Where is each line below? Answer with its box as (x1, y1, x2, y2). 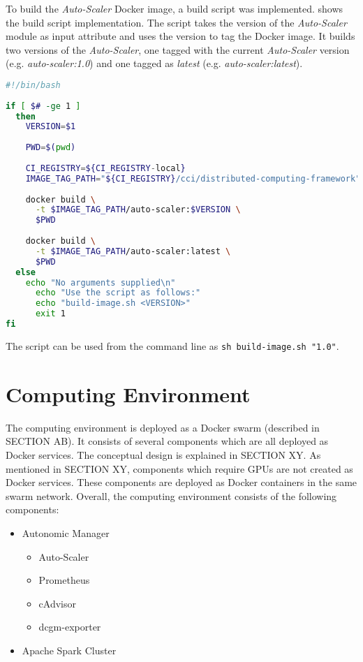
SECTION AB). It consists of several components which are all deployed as (6, 434, 329, 448)
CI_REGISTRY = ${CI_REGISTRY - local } (25, 163, 186, 173)
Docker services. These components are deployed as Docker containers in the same (6, 475, 357, 490)
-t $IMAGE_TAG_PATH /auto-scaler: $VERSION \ (35, 205, 241, 215)
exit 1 (35, 309, 66, 319)
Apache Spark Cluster (22, 642, 117, 657)
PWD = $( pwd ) (25, 142, 76, 153)
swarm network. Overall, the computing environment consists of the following (6, 488, 337, 503)
